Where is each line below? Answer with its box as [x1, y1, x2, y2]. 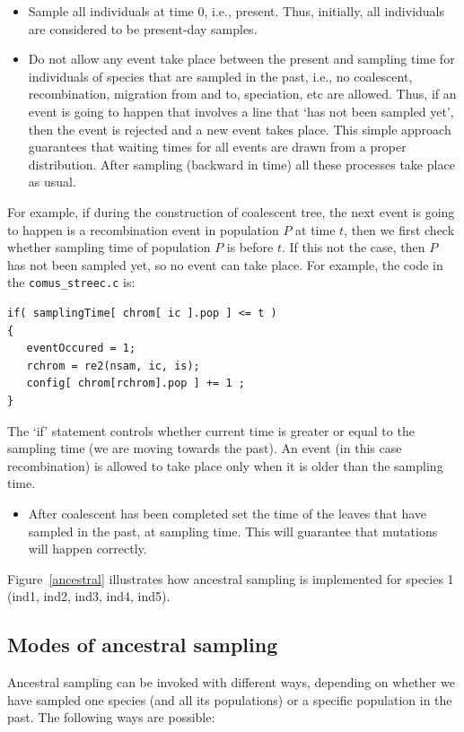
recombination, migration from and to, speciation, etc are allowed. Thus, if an [28, 84, 457, 103]
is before [226, 238, 274, 257]
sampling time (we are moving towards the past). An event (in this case [7, 439, 402, 457]
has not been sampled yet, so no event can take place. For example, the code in [7, 255, 443, 274]
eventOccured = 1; [26, 342, 136, 355]
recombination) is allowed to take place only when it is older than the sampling [7, 456, 443, 475]
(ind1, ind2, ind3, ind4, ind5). [7, 587, 171, 606]
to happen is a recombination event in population [7, 220, 279, 239]
